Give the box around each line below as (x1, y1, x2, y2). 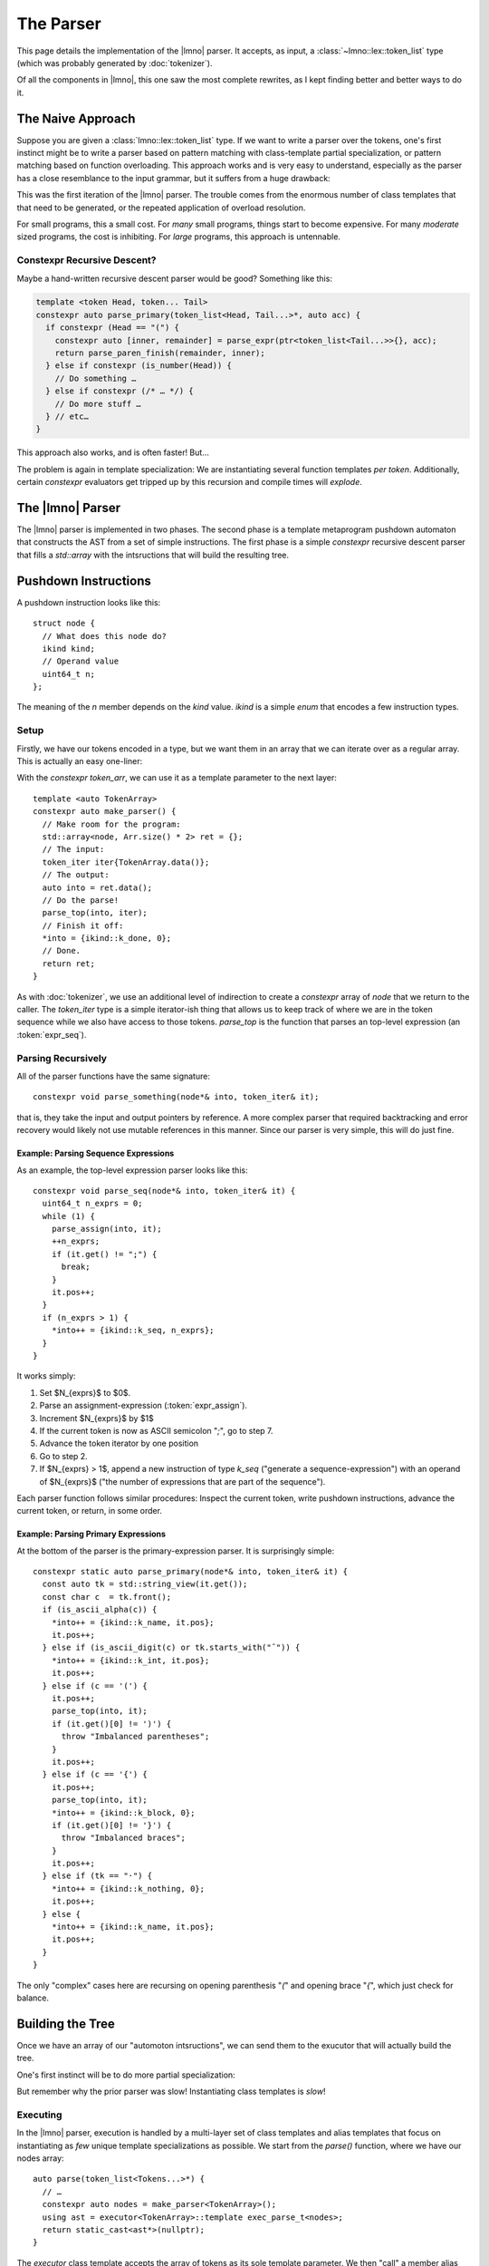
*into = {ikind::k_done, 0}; (42, 934, 172, 944)
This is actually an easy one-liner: (16, 756, 143, 767)
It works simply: (16, 1370, 76, 1381)
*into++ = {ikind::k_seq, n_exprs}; (51, 1325, 215, 1336)
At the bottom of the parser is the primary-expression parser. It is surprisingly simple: (16, 1545, 335, 1556)
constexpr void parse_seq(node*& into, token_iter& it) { (33, 1186, 296, 1196)
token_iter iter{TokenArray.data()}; (42, 857, 210, 867)
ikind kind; (42, 644, 95, 654)
